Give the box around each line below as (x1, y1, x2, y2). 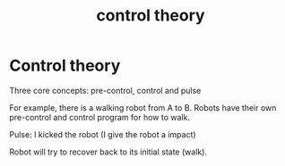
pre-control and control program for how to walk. (9, 112, 191, 122)
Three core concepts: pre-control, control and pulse (9, 85, 202, 95)
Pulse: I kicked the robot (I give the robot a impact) (9, 129, 196, 139)
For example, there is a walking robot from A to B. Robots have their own (9, 102, 277, 112)
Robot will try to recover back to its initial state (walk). (9, 146, 208, 157)
